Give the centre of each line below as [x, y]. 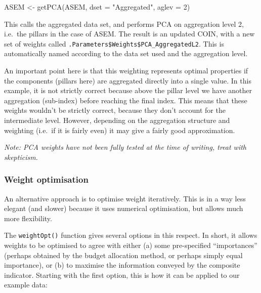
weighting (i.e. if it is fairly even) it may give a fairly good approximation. [120, 130]
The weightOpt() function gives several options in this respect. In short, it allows [131, 235]
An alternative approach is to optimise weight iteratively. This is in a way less [125, 198]
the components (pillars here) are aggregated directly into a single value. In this [128, 80]
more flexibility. [28, 218]
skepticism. [21, 157]
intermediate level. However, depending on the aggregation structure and [117, 120]
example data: [26, 285]
